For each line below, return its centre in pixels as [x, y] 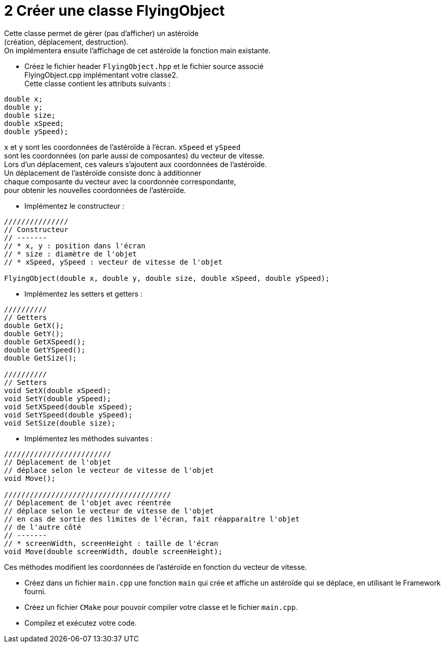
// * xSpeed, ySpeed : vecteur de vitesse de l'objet [113, 262]
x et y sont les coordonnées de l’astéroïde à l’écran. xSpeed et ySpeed [122, 147]
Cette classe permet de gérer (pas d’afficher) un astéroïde [101, 33]
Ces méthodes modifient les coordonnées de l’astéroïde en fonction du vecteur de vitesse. [156, 567]
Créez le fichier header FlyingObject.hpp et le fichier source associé [144, 66]
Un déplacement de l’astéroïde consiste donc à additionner [103, 173]
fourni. [35, 591]
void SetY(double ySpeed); [58, 398]
